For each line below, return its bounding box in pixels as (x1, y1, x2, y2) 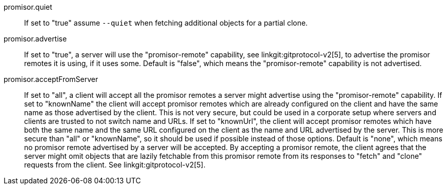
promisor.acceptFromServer (4, 75, 98, 83)
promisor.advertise (4, 34, 67, 43)
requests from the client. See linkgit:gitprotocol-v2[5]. (24, 160, 206, 169)
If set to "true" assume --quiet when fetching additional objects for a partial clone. (24, 18, 308, 27)
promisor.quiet (4, 3, 52, 11)
